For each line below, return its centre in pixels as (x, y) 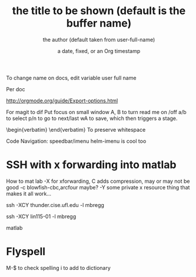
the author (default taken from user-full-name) (99, 39)
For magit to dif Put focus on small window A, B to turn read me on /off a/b (96, 112)
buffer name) (99, 23)
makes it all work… (29, 193)
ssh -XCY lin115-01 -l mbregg (41, 216)
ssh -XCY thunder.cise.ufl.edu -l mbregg (55, 205)
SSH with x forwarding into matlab (91, 165)
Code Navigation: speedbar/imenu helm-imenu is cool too (76, 141)
